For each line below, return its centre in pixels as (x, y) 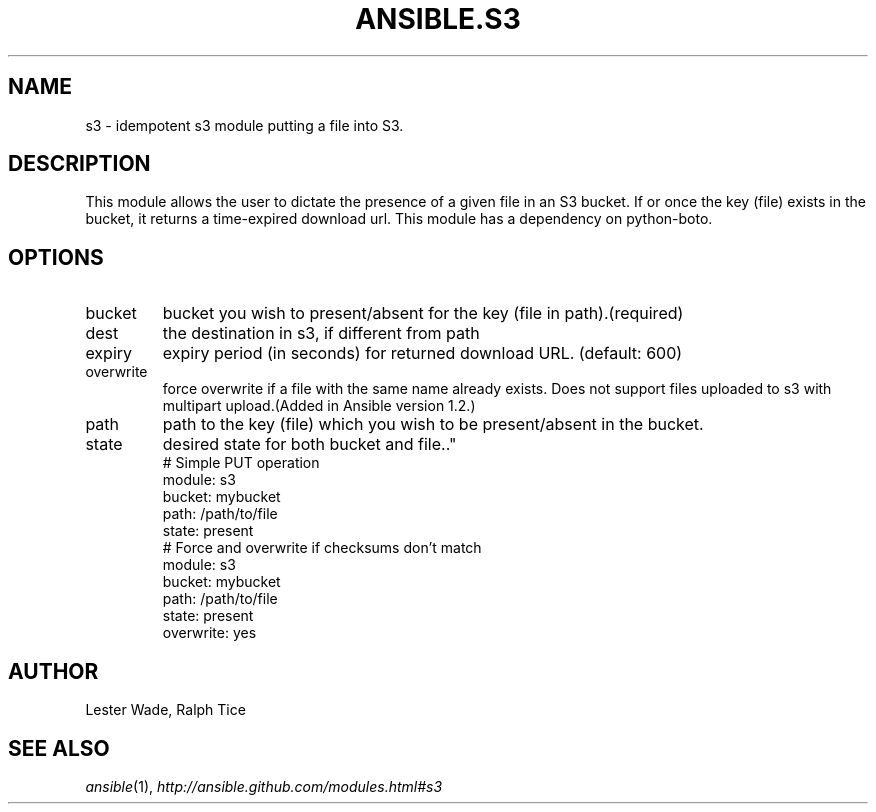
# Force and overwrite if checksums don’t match (322, 548)
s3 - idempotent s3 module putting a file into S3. (244, 125)
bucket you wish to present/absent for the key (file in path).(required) (423, 313)
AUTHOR (53, 671)
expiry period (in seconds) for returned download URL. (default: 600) (422, 353)
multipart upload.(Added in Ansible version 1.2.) (319, 406)
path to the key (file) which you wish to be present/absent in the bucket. (433, 424)
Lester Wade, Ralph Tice (165, 710)
